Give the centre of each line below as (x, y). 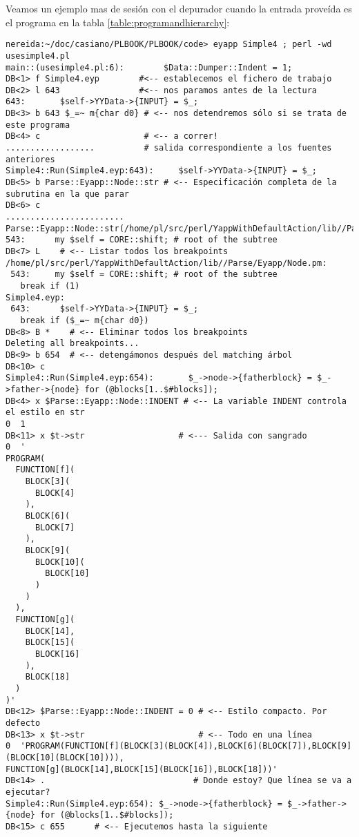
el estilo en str (45, 413)
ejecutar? (28, 792)
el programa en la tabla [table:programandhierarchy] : (118, 22)
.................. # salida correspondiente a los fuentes (169, 148)
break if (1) (50, 286)
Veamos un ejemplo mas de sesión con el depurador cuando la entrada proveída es (179, 8)
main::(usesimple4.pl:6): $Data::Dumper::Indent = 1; (149, 67)
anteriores (30, 159)
